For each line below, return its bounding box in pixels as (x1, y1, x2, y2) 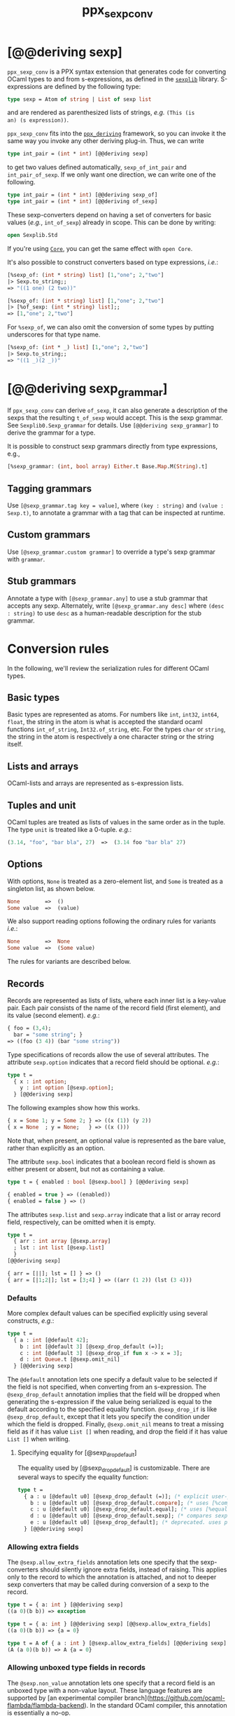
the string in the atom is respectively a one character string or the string (7, 733, 215, 741)
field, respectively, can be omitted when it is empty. (7, 1218, 156, 1226)
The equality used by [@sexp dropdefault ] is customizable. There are (17, 1464, 211, 1473)
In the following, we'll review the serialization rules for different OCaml (7, 664, 210, 672)
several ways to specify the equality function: (17, 1473, 149, 1481)
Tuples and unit (7, 799, 76, 811)
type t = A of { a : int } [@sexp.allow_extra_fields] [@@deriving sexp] (7, 1640, 227, 1647)
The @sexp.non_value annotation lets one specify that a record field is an (7, 1678, 215, 1687)
